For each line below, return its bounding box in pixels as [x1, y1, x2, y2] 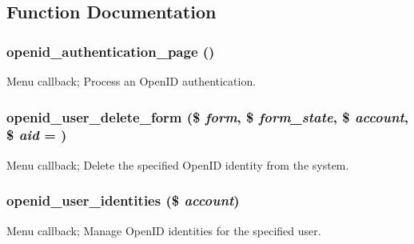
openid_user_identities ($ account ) [6, 190, 240, 210]
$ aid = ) [6, 125, 67, 145]
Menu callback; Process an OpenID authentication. [6, 73, 257, 89]
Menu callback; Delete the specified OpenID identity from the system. [6, 156, 349, 173]
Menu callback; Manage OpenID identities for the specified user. [6, 222, 321, 238]
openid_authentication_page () [6, 41, 215, 61]
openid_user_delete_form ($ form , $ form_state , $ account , [6, 106, 409, 126]
